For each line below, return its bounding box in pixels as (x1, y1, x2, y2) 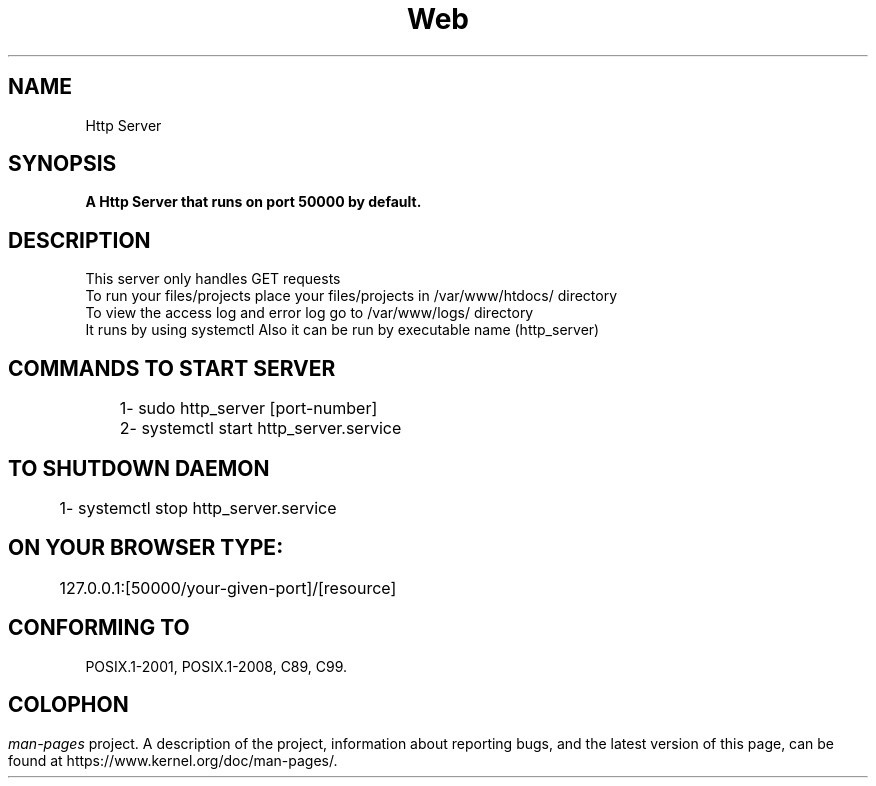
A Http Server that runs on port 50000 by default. (85, 193, 422, 211)
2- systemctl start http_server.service (119, 418, 402, 439)
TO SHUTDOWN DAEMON (8, 455, 270, 481)
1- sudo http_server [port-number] (119, 398, 378, 419)
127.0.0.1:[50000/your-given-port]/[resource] (59, 577, 397, 598)
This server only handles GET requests (85, 270, 341, 288)
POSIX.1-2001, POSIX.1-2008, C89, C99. (85, 657, 348, 675)
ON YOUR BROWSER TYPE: (8, 535, 284, 561)
